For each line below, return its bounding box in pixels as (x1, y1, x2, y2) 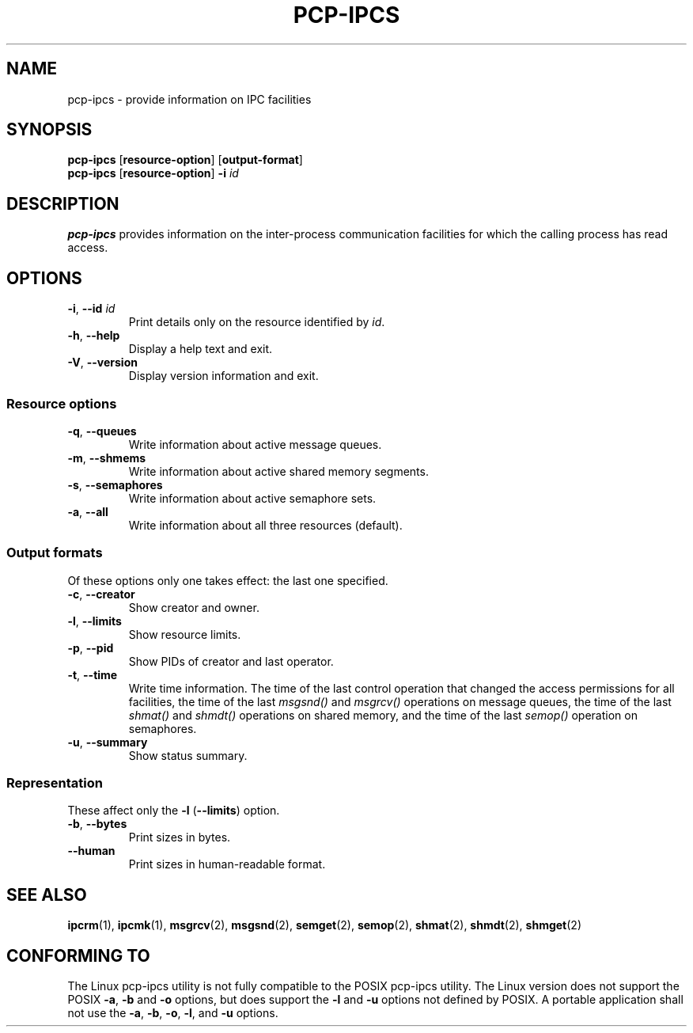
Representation (6, 775, 103, 791)
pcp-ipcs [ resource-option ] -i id (67, 166, 239, 180)
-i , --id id (67, 302, 116, 316)
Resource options (6, 395, 117, 412)
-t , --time (67, 667, 118, 682)
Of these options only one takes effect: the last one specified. (67, 573, 388, 587)
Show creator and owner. (128, 600, 259, 614)
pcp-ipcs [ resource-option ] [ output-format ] (67, 153, 303, 167)
